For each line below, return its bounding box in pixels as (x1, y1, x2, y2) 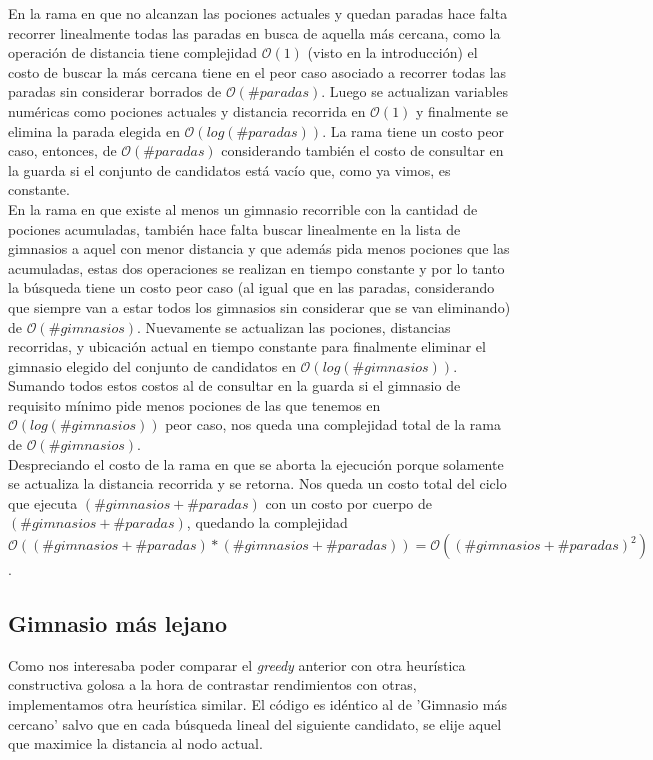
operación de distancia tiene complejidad (8, 42, 258, 63)
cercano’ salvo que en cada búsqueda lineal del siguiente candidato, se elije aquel (8, 713, 502, 734)
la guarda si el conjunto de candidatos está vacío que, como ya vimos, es (8, 159, 451, 180)
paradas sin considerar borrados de (8, 81, 222, 102)
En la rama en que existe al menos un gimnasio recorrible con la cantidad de (8, 198, 478, 219)
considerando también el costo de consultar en (221, 140, 504, 161)
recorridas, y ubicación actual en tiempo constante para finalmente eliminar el (8, 336, 486, 357)
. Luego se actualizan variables (321, 81, 508, 102)
